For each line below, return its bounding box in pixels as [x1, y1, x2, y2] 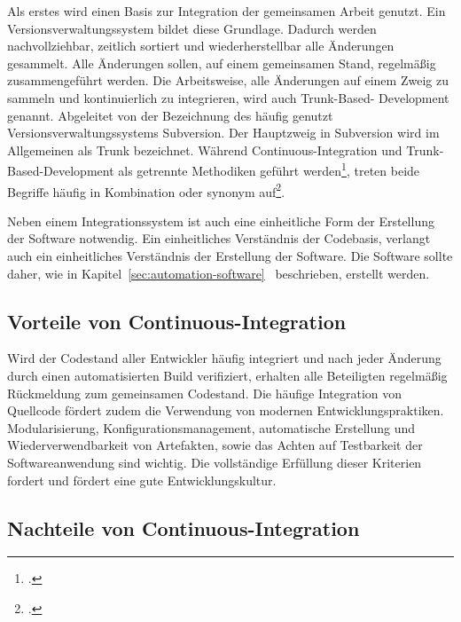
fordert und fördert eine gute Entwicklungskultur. [7, 470, 277, 489]
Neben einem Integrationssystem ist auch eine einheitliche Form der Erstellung [7, 211, 434, 230]
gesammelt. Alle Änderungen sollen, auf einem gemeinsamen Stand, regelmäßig [7, 53, 436, 72]
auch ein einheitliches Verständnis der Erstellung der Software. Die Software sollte [7, 247, 453, 265]
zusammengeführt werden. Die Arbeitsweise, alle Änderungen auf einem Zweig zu [7, 71, 449, 90]
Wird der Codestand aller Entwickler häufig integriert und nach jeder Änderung [7, 349, 441, 367]
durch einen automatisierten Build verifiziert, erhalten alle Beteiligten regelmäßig [7, 366, 448, 385]
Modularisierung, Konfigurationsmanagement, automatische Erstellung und [7, 418, 416, 437]
